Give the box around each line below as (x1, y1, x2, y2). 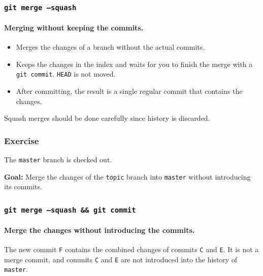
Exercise (4, 134, 39, 147)
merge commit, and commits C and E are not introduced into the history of (4, 254, 238, 264)
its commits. (4, 181, 42, 192)
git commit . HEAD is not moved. (16, 68, 116, 79)
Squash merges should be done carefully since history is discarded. (4, 113, 210, 123)
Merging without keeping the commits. (4, 22, 144, 32)
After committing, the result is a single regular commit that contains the (16, 86, 243, 96)
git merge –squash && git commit (4, 205, 136, 214)
